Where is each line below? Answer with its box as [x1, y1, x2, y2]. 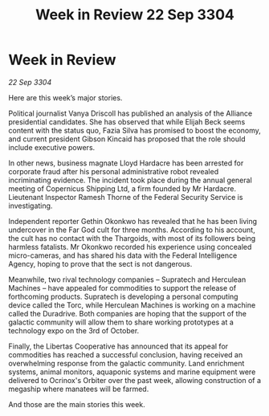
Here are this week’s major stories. [8, 92, 123, 102]
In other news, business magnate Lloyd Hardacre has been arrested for [8, 158, 244, 168]
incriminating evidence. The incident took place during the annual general [8, 175, 253, 185]
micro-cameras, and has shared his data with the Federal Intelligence [8, 251, 238, 260]
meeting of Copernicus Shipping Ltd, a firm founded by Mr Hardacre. [8, 183, 237, 194]
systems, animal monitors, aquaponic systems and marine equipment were [8, 367, 256, 377]
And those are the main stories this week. [8, 399, 146, 409]
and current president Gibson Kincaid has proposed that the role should [8, 134, 246, 144]
